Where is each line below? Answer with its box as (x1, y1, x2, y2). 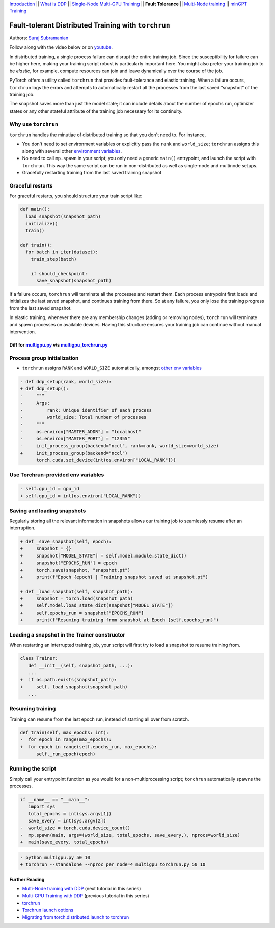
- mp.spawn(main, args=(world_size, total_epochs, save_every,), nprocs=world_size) (20, 832, 240, 838)
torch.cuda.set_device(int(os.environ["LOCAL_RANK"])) (36, 457, 176, 463)
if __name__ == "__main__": (20, 797, 90, 802)
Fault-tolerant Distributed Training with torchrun (9, 21, 170, 30)
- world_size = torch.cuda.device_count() (20, 825, 131, 831)
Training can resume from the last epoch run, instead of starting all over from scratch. (9, 716, 189, 722)
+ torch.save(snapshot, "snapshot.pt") (20, 567, 131, 573)
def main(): (20, 206, 50, 213)
